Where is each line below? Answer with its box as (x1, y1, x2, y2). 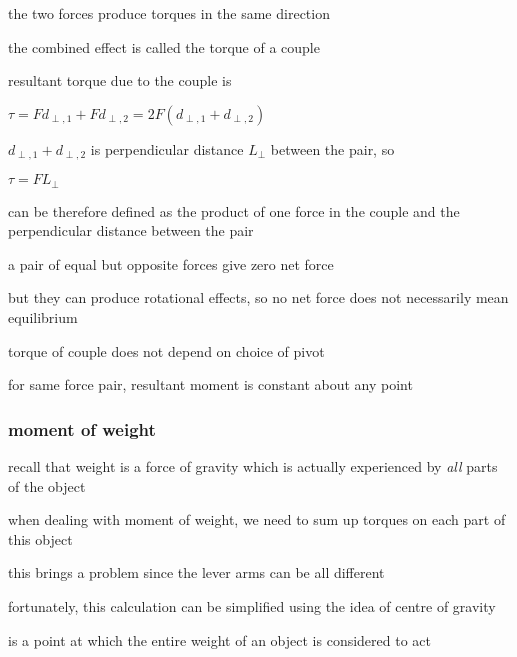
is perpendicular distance (90, 138, 244, 159)
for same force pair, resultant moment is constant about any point (8, 374, 413, 395)
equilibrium (8, 307, 78, 328)
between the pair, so (270, 138, 395, 159)
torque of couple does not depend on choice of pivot (8, 340, 325, 361)
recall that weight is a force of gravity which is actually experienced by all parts (8, 456, 498, 477)
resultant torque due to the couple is (8, 70, 232, 91)
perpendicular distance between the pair (8, 220, 254, 241)
